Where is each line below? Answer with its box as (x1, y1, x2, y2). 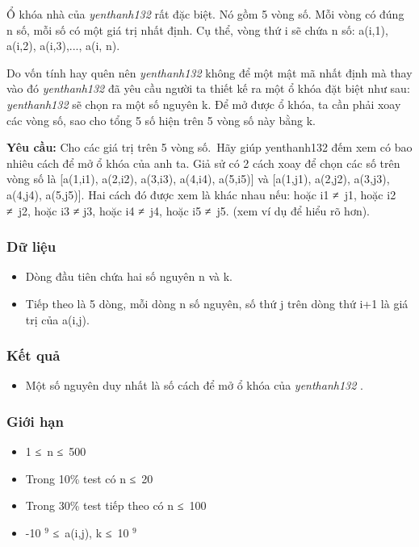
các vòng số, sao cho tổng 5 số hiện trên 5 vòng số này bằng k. (6, 111, 316, 128)
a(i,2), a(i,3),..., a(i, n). (6, 37, 120, 54)
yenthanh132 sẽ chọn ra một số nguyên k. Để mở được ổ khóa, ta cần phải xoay (6, 95, 401, 112)
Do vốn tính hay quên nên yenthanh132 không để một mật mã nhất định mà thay (6, 64, 413, 81)
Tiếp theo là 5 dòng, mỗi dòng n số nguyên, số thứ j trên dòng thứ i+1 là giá (25, 294, 409, 311)
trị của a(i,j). (25, 311, 90, 328)
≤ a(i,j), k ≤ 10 (52, 524, 129, 541)
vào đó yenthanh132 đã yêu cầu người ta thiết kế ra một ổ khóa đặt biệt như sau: (6, 80, 410, 97)
